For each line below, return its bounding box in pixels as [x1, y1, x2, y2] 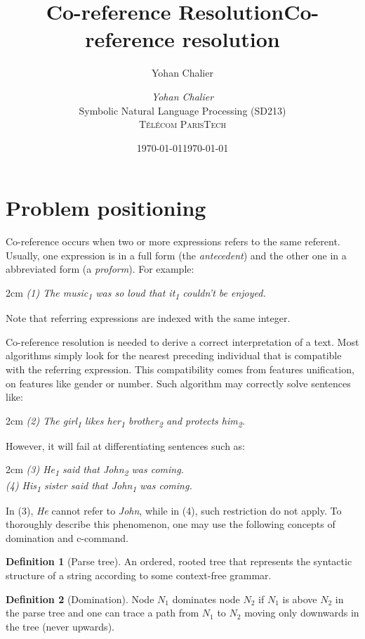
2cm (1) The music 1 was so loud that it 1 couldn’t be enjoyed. [6, 285, 266, 302]
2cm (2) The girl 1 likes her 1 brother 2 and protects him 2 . [6, 413, 246, 430]
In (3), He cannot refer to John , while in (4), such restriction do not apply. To [6, 503, 342, 517]
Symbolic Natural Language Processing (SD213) [79, 103, 286, 117]
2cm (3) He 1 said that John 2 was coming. [6, 462, 184, 479]
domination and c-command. [6, 530, 129, 545]
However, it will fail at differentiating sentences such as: [6, 438, 246, 453]
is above [282, 591, 317, 606]
